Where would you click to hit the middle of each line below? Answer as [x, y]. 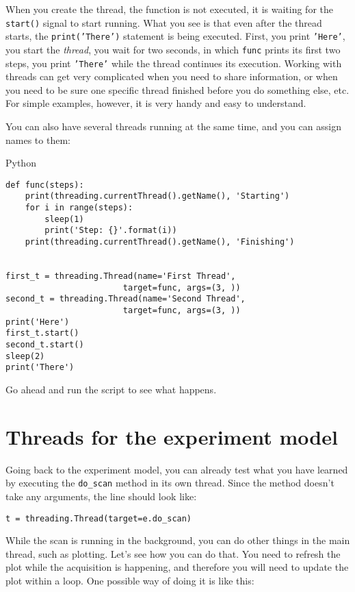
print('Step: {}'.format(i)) [111, 231]
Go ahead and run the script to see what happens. [111, 389]
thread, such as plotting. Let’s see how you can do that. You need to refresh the [173, 553]
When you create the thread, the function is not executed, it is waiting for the [169, 9]
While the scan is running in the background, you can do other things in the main [178, 540]
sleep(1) [64, 219]
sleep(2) [25, 356]
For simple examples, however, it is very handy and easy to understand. [156, 103]
